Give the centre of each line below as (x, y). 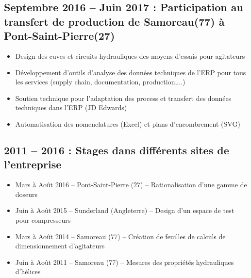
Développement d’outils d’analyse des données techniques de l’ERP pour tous (131, 72)
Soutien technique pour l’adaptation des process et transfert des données (123, 98)
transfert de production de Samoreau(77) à (114, 21)
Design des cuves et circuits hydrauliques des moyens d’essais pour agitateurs (130, 56)
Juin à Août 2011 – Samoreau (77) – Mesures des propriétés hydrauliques (125, 262)
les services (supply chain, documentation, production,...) (100, 82)
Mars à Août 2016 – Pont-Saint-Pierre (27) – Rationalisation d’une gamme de (131, 185)
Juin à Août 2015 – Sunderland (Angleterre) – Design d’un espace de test (125, 210)
